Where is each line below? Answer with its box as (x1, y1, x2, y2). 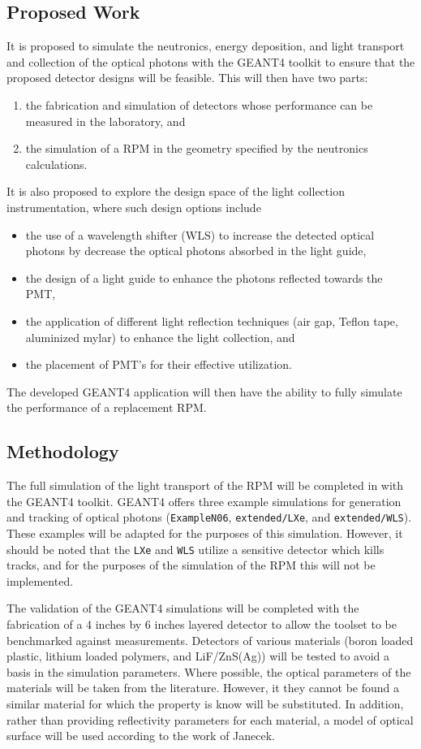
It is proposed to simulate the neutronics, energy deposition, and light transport (6, 37, 405, 54)
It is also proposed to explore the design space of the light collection (6, 183, 345, 200)
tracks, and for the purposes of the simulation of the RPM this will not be (6, 556, 376, 574)
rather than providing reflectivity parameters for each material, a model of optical (6, 711, 414, 728)
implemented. (6, 572, 74, 589)
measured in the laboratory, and (25, 112, 186, 129)
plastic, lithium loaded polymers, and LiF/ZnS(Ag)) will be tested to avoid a (6, 647, 390, 665)
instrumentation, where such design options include (6, 198, 261, 215)
